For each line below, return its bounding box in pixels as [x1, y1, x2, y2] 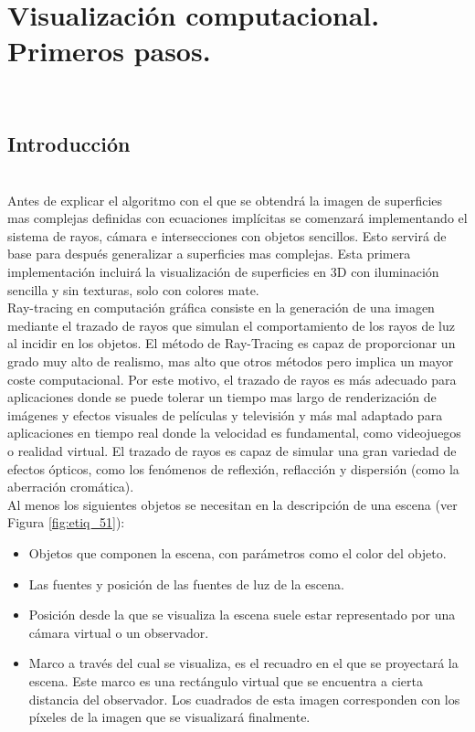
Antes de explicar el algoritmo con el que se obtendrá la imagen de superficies [7, 190, 443, 209]
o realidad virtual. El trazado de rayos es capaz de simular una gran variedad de [7, 441, 457, 461]
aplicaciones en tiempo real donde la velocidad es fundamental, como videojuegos [7, 423, 461, 442]
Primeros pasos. [7, 32, 211, 69]
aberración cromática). [7, 477, 134, 496]
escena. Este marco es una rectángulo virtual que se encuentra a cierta [28, 671, 423, 690]
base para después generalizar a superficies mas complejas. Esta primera [7, 244, 411, 263]
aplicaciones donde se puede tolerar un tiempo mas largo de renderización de [7, 387, 437, 407]
